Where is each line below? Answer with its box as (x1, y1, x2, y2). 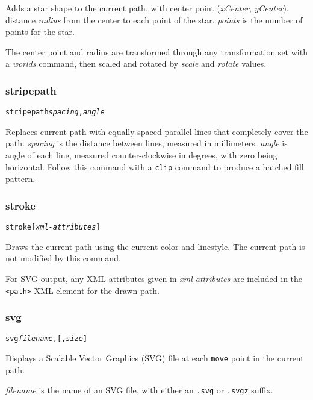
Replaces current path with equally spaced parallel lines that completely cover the (5, 125, 308, 137)
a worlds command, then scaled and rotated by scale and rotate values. (5, 57, 267, 70)
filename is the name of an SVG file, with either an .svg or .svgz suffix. (5, 384, 273, 396)
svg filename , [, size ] (5, 334, 88, 343)
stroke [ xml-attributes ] (5, 223, 101, 232)
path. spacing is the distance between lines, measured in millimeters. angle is (5, 137, 288, 149)
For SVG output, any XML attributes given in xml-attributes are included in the (5, 272, 303, 284)
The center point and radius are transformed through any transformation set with (5, 45, 308, 58)
